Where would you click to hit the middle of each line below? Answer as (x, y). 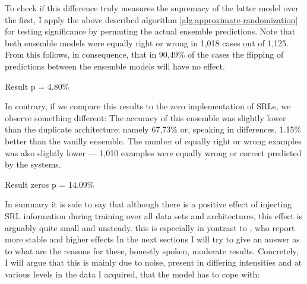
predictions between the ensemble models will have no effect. (115, 66)
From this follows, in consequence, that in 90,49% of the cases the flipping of (144, 54)
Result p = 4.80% (37, 86)
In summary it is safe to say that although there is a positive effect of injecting (148, 204)
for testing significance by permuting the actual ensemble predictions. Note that (150, 31)
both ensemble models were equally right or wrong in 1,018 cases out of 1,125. (147, 42)
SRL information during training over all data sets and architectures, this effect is (154, 215)
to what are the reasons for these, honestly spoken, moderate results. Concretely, (152, 250)
